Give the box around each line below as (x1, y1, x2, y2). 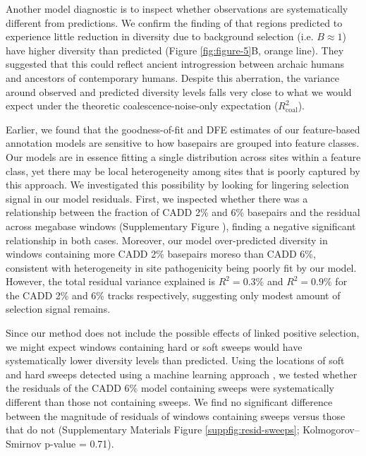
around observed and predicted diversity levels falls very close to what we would (6, 84, 352, 99)
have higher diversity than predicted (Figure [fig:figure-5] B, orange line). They (6, 42, 344, 57)
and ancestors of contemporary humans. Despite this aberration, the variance (6, 70, 339, 85)
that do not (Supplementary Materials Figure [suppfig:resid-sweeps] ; (6, 422, 300, 437)
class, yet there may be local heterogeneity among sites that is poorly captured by (6, 163, 360, 178)
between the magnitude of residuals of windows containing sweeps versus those (6, 408, 346, 423)
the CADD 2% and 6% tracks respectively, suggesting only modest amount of (6, 287, 341, 302)
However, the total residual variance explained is (6, 274, 215, 289)
